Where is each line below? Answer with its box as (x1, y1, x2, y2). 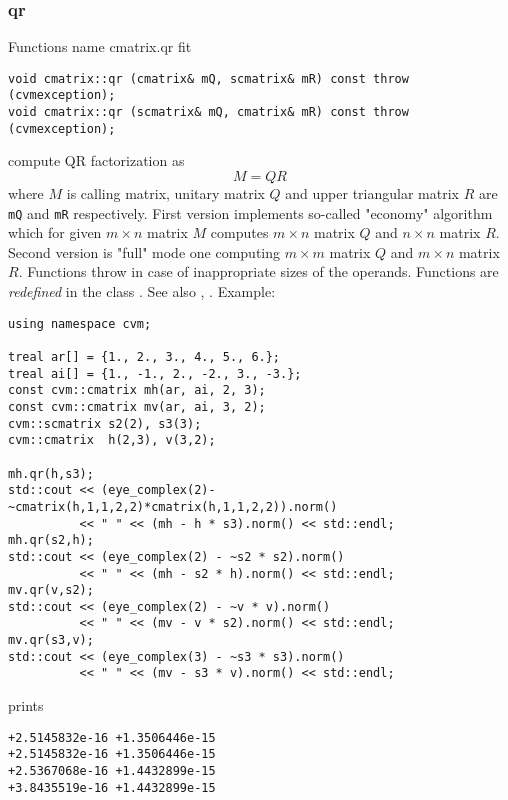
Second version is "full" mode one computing (8, 241, 281, 262)
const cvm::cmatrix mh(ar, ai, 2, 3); (8, 383, 266, 398)
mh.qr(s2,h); (8, 533, 94, 548)
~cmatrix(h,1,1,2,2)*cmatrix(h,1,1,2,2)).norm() (8, 499, 338, 514)
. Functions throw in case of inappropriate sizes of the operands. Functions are (18, 261, 499, 282)
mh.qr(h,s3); (8, 466, 94, 481)
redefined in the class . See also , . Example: (8, 281, 276, 302)
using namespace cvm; (8, 316, 152, 331)
